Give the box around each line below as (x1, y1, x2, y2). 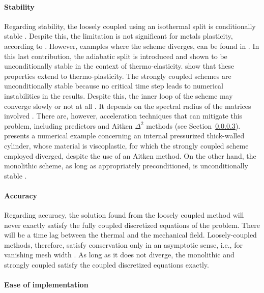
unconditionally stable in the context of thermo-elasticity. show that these (4, 61, 234, 71)
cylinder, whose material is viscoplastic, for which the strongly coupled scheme (4, 140, 249, 151)
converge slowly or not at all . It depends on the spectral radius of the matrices (4, 100, 251, 111)
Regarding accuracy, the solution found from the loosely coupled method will (4, 210, 244, 220)
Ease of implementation (4, 279, 89, 290)
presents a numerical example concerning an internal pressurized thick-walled (4, 130, 245, 141)
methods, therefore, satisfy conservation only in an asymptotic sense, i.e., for (4, 239, 243, 250)
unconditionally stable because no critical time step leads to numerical (4, 80, 223, 91)
